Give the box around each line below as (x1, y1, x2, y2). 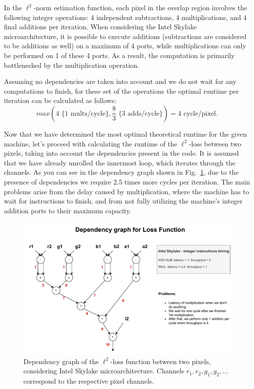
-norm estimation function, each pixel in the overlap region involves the (33, 2, 247, 12)
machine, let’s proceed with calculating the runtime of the (4, 138, 177, 148)
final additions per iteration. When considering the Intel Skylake (4, 21, 197, 32)
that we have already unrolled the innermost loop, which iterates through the (4, 157, 235, 167)
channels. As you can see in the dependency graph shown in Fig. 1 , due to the (4, 167, 239, 177)
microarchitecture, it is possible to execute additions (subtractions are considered (4, 31, 247, 41)
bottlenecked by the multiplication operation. (4, 60, 139, 70)
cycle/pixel (183, 110, 216, 117)
